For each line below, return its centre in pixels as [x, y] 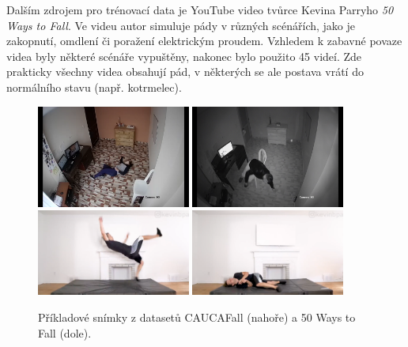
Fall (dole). [65, 332]
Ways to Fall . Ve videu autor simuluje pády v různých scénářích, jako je [181, 25]
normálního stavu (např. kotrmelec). [94, 87]
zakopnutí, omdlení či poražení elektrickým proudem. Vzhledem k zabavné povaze [204, 41]
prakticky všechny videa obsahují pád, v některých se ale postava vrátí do [185, 72]
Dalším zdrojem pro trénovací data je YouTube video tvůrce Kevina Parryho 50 [200, 9]
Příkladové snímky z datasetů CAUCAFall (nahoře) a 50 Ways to [197, 317]
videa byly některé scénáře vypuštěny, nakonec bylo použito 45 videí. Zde [184, 56]
